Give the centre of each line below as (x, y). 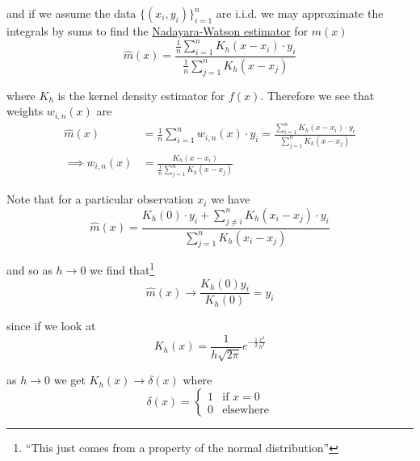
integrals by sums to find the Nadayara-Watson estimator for (157, 31)
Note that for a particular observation (100, 199)
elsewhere (246, 410)
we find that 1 (122, 268)
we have (231, 199)
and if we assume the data (71, 13)
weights (25, 111)
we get (69, 380)
